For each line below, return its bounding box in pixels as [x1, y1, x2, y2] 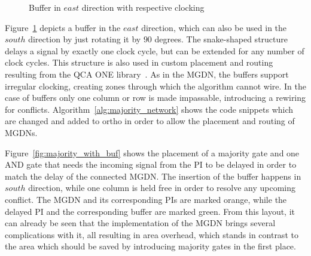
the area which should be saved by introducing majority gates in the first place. [5, 240, 296, 252]
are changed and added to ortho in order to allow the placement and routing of [5, 115, 295, 127]
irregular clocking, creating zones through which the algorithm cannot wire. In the [5, 79, 306, 92]
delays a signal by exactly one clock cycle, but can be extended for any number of [5, 44, 304, 57]
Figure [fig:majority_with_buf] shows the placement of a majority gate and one [5, 146, 300, 159]
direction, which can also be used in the [141, 21, 287, 33]
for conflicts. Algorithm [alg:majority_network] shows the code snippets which [5, 103, 294, 115]
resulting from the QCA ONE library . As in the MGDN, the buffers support [5, 67, 289, 80]
